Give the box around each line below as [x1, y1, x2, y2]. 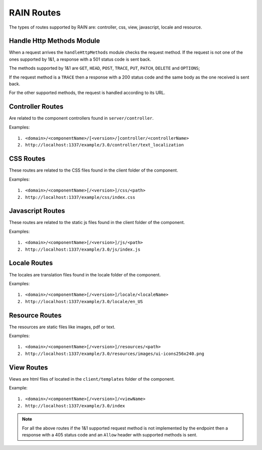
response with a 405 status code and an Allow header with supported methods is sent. [22, 432, 197, 438]
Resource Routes [9, 311, 62, 320]
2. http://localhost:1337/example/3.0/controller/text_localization [17, 142, 184, 148]
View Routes [9, 363, 48, 371]
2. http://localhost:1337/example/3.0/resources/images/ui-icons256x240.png [17, 351, 205, 356]
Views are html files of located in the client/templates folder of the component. [9, 376, 175, 382]
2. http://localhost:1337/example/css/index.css [17, 194, 135, 200]
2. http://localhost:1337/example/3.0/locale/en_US [17, 299, 143, 304]
